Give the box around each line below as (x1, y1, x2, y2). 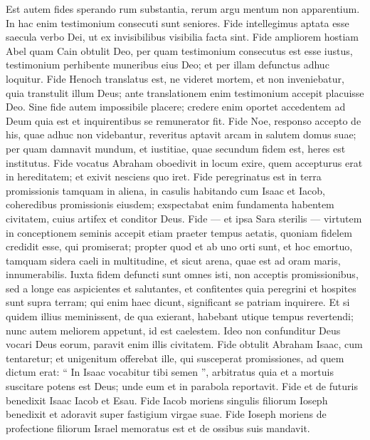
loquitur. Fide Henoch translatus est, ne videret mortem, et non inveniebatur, (6, 71, 344, 86)
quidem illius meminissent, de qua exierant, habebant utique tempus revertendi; (6, 309, 354, 324)
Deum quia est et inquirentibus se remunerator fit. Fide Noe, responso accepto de (6, 113, 361, 128)
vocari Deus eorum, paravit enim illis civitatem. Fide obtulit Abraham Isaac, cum (6, 337, 363, 352)
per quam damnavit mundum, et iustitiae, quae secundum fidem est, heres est (6, 140, 346, 155)
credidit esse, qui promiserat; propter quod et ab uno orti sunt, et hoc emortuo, (6, 239, 353, 254)
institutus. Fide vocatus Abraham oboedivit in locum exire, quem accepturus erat (6, 155, 363, 170)
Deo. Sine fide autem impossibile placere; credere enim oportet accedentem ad (6, 99, 346, 114)
